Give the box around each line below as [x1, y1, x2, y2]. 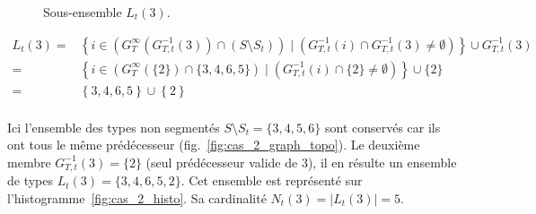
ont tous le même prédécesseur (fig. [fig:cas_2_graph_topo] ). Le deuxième [7, 135, 420, 154]
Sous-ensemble [43, 3, 122, 21]
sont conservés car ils [324, 117, 441, 136]
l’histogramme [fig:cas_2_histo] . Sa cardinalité [7, 188, 267, 207]
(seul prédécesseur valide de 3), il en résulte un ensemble [145, 152, 457, 171]
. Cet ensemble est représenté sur [180, 171, 363, 190]
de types [7, 171, 54, 190]
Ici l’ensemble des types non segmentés [7, 117, 220, 136]
